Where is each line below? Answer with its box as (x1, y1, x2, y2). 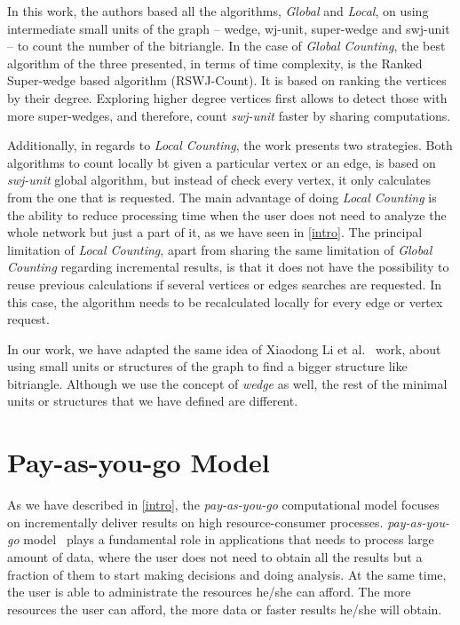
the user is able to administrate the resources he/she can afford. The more (7, 582, 411, 601)
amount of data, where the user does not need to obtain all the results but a (7, 547, 423, 566)
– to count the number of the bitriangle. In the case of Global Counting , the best (7, 36, 446, 55)
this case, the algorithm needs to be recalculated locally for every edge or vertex (7, 292, 443, 311)
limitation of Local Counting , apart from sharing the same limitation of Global (7, 240, 432, 258)
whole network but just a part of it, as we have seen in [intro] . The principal (7, 223, 423, 241)
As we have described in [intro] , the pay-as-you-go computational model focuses (7, 495, 440, 514)
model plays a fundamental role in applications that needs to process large (23, 530, 434, 549)
